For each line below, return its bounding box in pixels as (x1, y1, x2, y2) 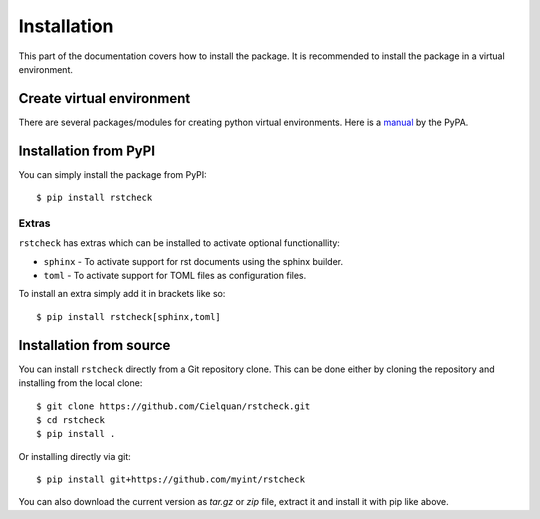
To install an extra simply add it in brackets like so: (18, 288, 226, 300)
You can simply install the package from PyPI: (18, 168, 207, 180)
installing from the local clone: (18, 377, 143, 389)
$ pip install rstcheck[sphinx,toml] (36, 311, 222, 322)
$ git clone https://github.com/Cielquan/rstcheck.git (36, 400, 311, 412)
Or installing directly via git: (18, 450, 132, 462)
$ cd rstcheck (36, 414, 105, 425)
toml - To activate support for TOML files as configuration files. (43, 270, 307, 282)
